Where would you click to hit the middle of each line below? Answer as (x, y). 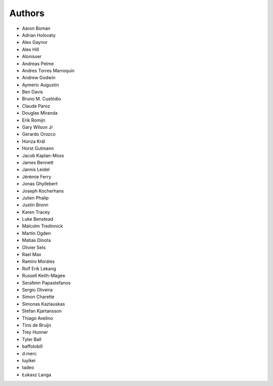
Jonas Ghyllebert (40, 184)
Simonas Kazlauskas (43, 304)
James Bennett (38, 162)
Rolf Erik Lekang (39, 268)
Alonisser (32, 57)
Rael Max (32, 255)
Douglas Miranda (40, 113)
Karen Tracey (36, 212)
